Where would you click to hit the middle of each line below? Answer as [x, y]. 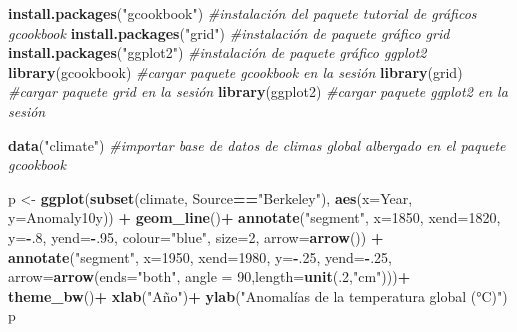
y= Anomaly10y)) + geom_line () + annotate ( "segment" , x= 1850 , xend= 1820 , [254, 217]
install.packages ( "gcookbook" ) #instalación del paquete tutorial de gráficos [242, 13]
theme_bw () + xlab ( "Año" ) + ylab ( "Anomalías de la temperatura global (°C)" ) [258, 295]
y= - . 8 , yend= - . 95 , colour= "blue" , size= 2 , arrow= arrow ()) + [196, 236]
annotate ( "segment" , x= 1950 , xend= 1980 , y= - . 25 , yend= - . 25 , [200, 256]
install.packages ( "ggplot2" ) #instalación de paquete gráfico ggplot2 [217, 52]
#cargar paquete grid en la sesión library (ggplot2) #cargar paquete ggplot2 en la [258, 91]
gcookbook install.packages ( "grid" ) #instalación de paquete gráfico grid [229, 32]
